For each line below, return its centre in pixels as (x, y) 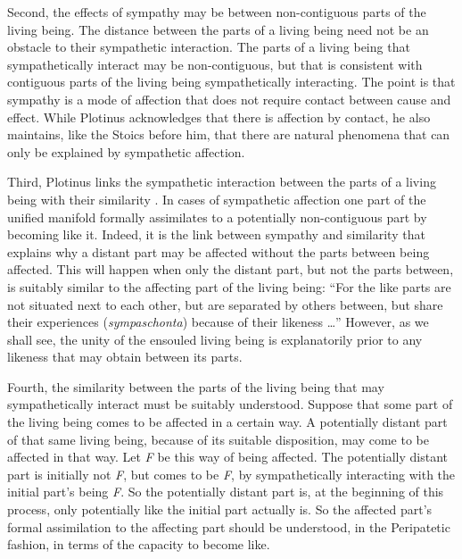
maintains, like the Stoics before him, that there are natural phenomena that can (229, 134)
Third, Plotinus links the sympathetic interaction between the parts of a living (222, 182)
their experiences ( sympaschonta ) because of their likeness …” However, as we (218, 322)
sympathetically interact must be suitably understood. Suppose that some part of (230, 404)
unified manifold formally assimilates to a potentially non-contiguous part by (217, 217)
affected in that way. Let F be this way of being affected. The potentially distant (228, 457)
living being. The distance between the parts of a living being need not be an (218, 29)
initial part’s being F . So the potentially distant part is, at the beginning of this (226, 492)
